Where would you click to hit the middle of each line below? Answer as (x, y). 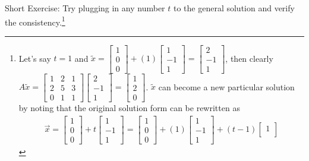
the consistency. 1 (35, 21)
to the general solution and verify (234, 8)
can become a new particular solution (226, 86)
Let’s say (35, 58)
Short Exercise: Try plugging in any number (85, 8)
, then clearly (249, 58)
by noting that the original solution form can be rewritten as (129, 108)
